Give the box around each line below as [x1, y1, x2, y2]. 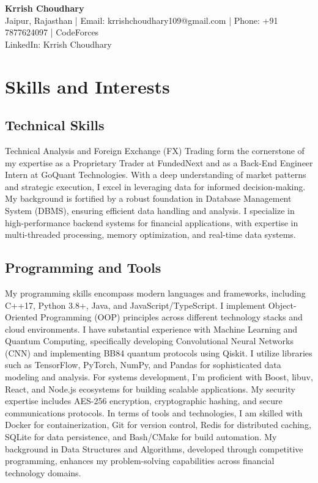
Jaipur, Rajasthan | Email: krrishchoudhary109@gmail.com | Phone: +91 [5, 13, 278, 26]
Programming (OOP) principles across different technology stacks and [40, 311, 303, 323]
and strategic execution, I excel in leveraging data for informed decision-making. [5, 180, 306, 193]
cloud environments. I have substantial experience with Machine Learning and [5, 322, 298, 335]
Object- [268, 298, 297, 311]
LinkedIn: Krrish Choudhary [5, 37, 112, 50]
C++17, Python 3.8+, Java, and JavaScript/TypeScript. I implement [5, 298, 266, 311]
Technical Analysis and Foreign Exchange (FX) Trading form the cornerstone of [5, 144, 305, 157]
